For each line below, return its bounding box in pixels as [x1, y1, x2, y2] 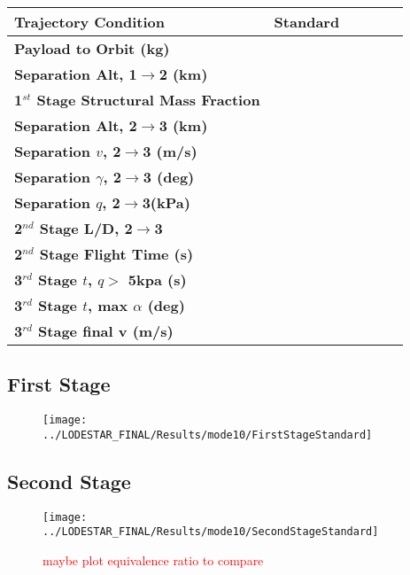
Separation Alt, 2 [14, 115, 137, 136]
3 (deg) [143, 167, 195, 187]
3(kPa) [142, 192, 190, 213]
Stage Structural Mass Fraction [36, 89, 260, 110]
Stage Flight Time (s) [39, 244, 194, 264]
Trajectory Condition [14, 12, 166, 32]
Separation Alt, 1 [14, 64, 137, 84]
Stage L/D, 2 [39, 218, 133, 238]
